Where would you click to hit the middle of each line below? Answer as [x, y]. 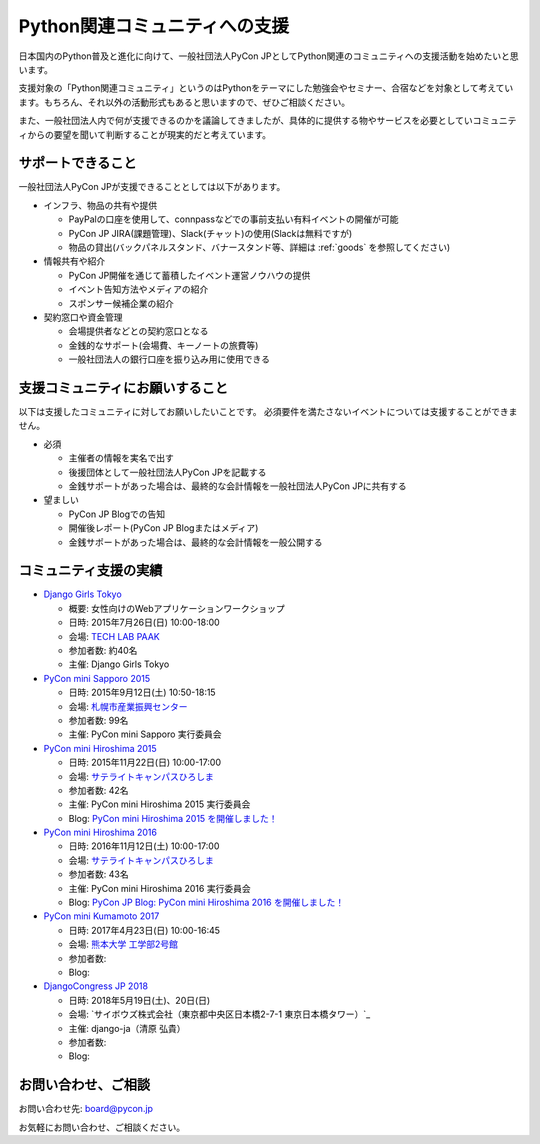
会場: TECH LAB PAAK [114, 636]
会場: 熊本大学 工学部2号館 [123, 944]
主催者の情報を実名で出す [121, 458]
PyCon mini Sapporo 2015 [97, 678]
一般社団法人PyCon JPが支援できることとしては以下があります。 [152, 187]
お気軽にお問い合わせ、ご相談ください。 [101, 1127]
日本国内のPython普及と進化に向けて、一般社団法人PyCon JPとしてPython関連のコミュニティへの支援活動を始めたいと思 [268, 56]
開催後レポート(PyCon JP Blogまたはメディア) [163, 528]
